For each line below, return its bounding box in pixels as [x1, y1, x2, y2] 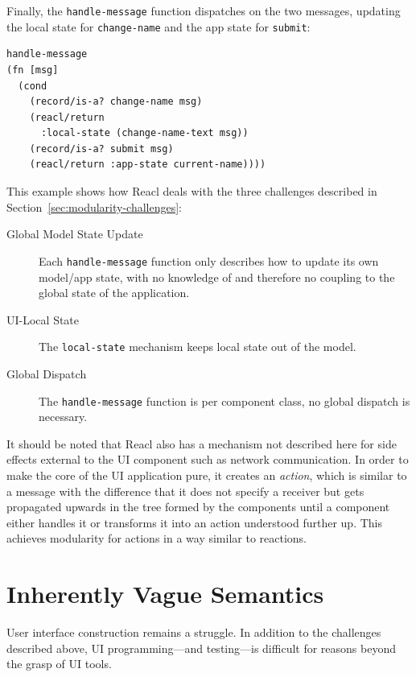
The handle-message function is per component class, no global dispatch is [39, 392, 410, 409]
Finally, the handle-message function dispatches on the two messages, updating [6, 2, 401, 19]
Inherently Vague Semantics [6, 577, 324, 610]
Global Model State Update [6, 225, 143, 242]
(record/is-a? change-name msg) [29, 96, 203, 108]
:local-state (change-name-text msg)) [40, 127, 249, 139]
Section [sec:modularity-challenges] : [6, 198, 182, 215]
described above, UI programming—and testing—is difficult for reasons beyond [6, 639, 396, 656]
